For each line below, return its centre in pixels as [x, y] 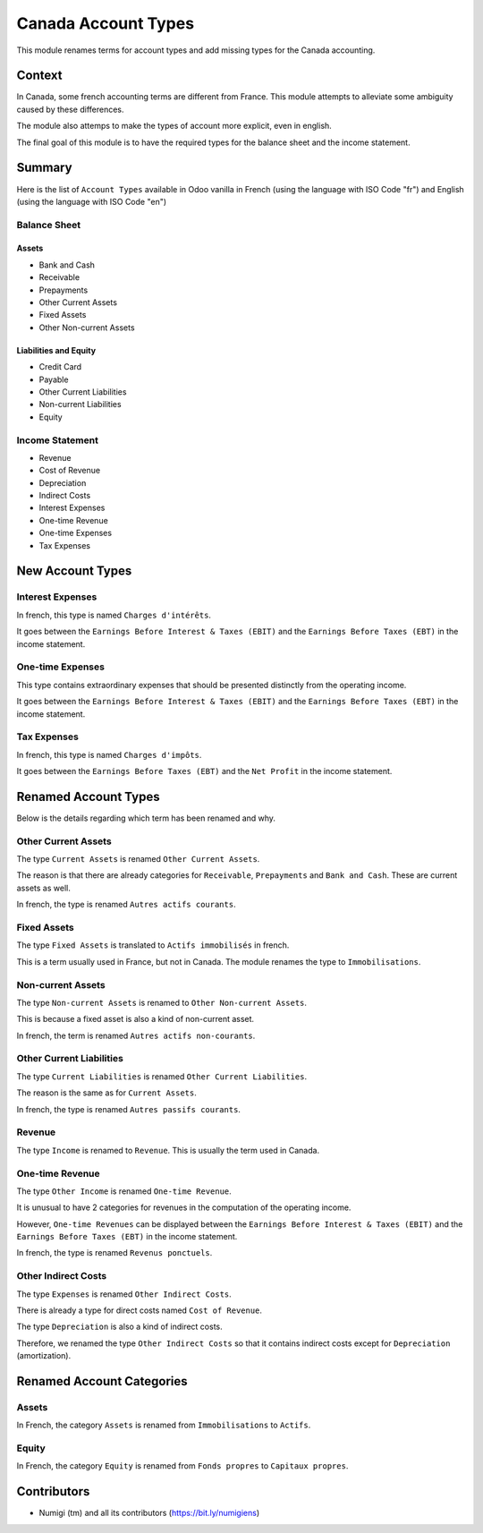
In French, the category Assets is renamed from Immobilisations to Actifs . [164, 1425]
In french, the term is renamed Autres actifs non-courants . [136, 1035]
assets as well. [43, 888]
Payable [54, 379]
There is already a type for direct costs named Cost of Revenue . [140, 1310]
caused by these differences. [70, 109]
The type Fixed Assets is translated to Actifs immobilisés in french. [153, 945]
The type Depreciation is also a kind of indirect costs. [119, 1327]
